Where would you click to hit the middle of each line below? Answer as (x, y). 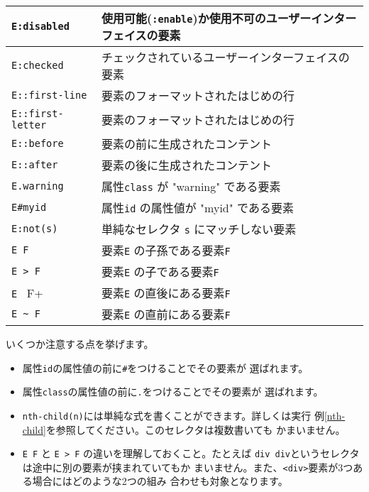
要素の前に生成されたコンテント (187, 144)
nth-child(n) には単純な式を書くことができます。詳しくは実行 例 (173, 415)
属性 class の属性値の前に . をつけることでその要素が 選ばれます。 (173, 392)
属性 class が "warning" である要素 (191, 186)
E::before (38, 143)
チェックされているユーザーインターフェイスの (226, 57)
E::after (35, 165)
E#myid (29, 207)
